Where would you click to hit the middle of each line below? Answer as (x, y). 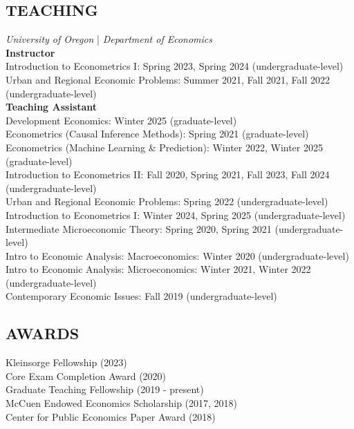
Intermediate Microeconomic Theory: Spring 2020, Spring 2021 (139, 228)
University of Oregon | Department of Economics (109, 39)
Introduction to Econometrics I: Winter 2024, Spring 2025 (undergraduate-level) (176, 214)
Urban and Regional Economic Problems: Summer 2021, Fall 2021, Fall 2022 (168, 79)
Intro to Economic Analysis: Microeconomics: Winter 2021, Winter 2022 (158, 269)
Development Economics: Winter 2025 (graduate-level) (121, 120)
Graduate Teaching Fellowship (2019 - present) (105, 389)
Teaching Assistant (52, 107)
